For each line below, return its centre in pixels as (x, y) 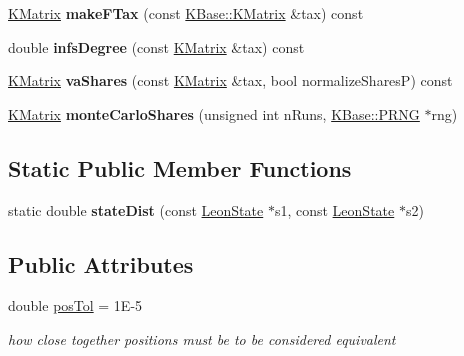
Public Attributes (101, 263)
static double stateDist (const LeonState (136, 209)
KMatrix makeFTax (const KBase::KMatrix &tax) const (186, 13)
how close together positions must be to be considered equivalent (202, 338)
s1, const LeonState (334, 209)
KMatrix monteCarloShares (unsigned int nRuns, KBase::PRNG (214, 113)
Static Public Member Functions (180, 167)
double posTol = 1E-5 (75, 305)
